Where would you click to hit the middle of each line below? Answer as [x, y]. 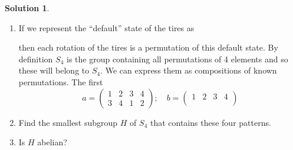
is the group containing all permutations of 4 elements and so [177, 59]
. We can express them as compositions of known [189, 70]
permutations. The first [61, 81]
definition [36, 59]
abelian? [52, 142]
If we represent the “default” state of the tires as [106, 27]
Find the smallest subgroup [68, 122]
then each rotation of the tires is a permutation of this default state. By [148, 47]
